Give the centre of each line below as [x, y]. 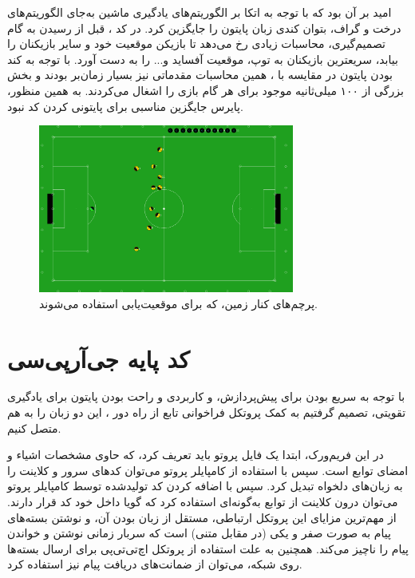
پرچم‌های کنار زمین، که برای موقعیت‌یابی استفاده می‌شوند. [178, 303]
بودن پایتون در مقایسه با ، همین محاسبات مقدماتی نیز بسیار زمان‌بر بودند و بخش [200, 75]
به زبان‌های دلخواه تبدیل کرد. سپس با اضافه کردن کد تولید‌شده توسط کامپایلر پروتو [205, 486]
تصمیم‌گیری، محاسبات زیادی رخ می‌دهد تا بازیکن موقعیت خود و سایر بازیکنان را [196, 44]
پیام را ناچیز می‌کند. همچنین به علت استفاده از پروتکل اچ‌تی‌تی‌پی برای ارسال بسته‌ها [208, 548]
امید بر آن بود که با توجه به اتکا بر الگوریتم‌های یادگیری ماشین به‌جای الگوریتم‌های [200, 12]
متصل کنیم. [34, 428]
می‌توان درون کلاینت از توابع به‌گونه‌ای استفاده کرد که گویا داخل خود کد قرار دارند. [203, 502]
